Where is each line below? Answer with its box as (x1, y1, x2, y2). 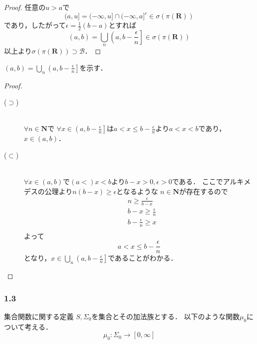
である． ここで (171, 176, 223, 187)
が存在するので (179, 186, 228, 196)
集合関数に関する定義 (4, 311, 74, 321)
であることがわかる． (107, 253, 177, 263)
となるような (116, 186, 158, 196)
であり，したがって (4, 20, 66, 30)
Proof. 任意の (4, 2, 46, 12)
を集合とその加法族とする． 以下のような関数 (91, 311, 240, 321)
